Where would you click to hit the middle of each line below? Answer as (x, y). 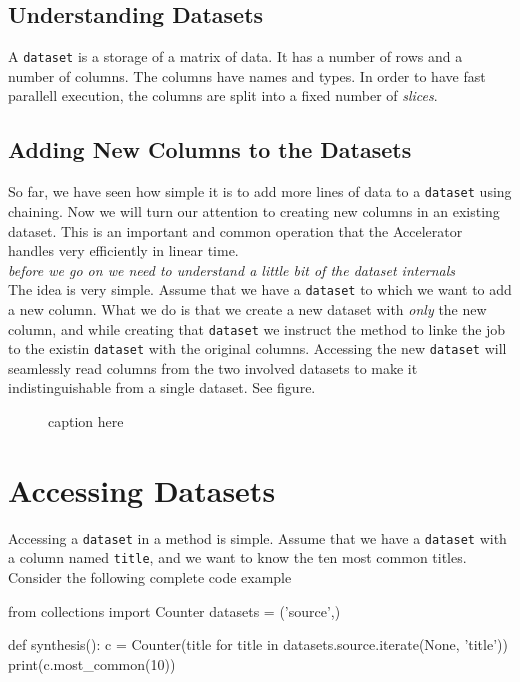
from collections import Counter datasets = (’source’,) (174, 610)
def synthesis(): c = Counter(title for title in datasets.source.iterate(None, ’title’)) (258, 644)
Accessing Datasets (142, 489)
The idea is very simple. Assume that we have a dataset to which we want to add (260, 289)
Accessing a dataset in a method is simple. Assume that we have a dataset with (257, 537)
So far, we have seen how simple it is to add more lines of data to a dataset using (260, 191)
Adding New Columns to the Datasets (210, 149)
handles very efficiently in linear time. (123, 250)
